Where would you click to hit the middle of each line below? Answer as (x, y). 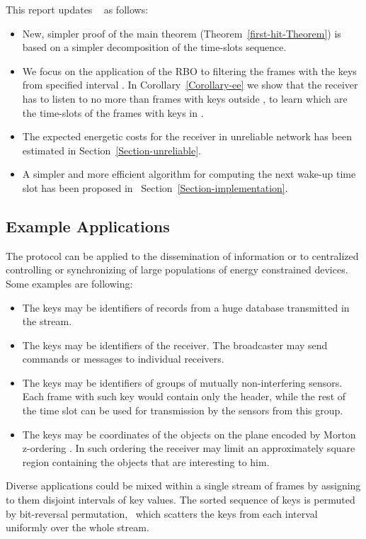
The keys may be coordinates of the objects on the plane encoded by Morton (189, 434)
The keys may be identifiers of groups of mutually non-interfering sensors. (182, 382)
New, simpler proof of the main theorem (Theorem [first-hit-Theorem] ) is (182, 33)
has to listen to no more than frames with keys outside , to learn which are (185, 98)
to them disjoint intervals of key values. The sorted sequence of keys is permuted (181, 500)
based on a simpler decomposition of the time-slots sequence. (154, 47)
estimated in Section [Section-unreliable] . (111, 150)
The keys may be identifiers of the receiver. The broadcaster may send (175, 345)
